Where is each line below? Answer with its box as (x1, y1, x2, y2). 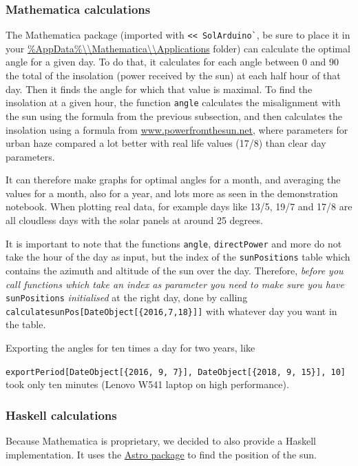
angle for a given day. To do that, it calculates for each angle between (6, 54, 299, 69)
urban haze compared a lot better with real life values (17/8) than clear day (6, 136, 326, 150)
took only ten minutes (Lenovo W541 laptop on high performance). (6, 377, 289, 392)
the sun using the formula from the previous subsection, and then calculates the (6, 108, 343, 123)
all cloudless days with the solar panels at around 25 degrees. (6, 213, 263, 227)
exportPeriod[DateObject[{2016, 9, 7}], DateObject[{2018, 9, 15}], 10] (6, 367, 346, 377)
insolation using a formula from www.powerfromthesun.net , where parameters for (6, 122, 348, 136)
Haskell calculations (6, 406, 117, 423)
